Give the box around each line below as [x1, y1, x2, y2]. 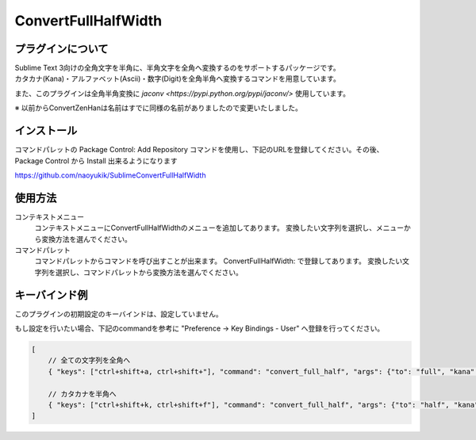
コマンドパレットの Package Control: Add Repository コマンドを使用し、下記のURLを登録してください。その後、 [14, 145, 384, 155]
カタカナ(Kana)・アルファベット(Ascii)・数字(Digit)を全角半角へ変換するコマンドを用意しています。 [14, 74, 340, 83]
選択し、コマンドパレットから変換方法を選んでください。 [55, 267, 244, 277]
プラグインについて [14, 42, 109, 55]
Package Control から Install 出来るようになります [14, 155, 178, 166]
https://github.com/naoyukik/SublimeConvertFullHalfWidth [14, 170, 206, 180]
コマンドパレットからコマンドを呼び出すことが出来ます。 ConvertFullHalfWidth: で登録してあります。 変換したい [34, 256, 403, 266]
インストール [14, 124, 78, 138]
